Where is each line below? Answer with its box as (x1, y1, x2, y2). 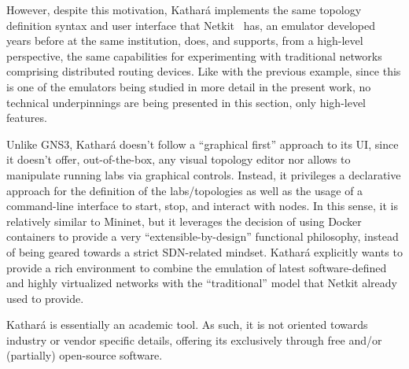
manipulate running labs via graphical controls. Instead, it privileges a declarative (6, 166, 401, 183)
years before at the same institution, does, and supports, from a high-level (6, 32, 363, 49)
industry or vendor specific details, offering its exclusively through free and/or (6, 331, 382, 348)
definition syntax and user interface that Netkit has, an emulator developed (6, 17, 375, 33)
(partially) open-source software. (6, 347, 163, 363)
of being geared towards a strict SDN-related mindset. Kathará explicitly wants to (6, 243, 403, 260)
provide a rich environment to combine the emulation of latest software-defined (6, 259, 387, 275)
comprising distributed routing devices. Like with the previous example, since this (6, 63, 401, 79)
